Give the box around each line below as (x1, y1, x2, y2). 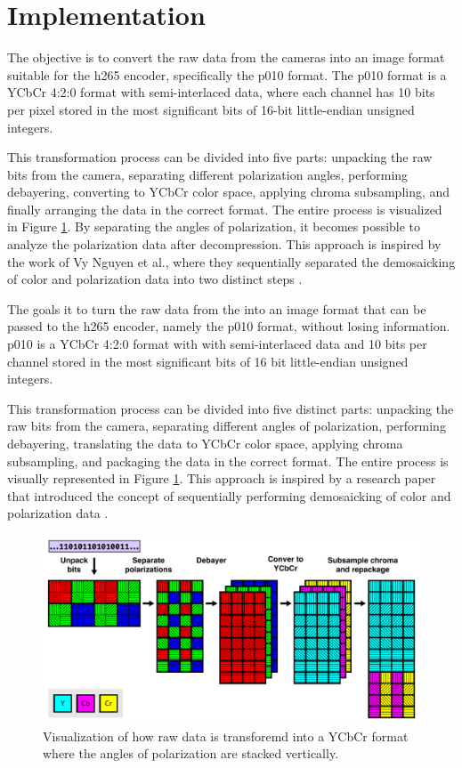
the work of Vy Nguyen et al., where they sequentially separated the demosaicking (7, 252, 456, 271)
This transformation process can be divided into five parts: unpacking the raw (7, 148, 433, 166)
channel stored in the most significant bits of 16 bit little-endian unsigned (7, 352, 409, 370)
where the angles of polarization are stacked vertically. (43, 744, 339, 763)
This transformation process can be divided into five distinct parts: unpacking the (7, 399, 454, 417)
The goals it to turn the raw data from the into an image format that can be (7, 299, 426, 318)
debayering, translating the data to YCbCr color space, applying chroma (7, 434, 403, 452)
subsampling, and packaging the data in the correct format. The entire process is (7, 451, 449, 470)
